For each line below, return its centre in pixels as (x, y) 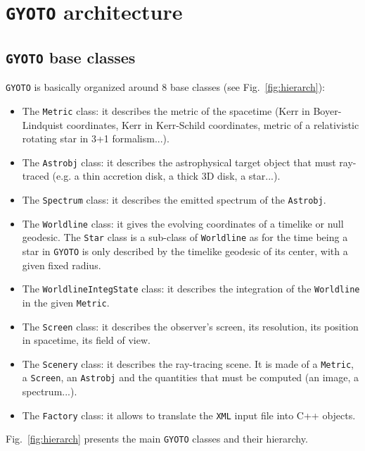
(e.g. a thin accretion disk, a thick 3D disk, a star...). (166, 176)
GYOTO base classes (71, 57)
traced (36, 176)
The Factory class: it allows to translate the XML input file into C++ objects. (189, 415)
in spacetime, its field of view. (86, 340)
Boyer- (327, 110)
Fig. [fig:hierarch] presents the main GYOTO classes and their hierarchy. (157, 439)
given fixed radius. (62, 265)
